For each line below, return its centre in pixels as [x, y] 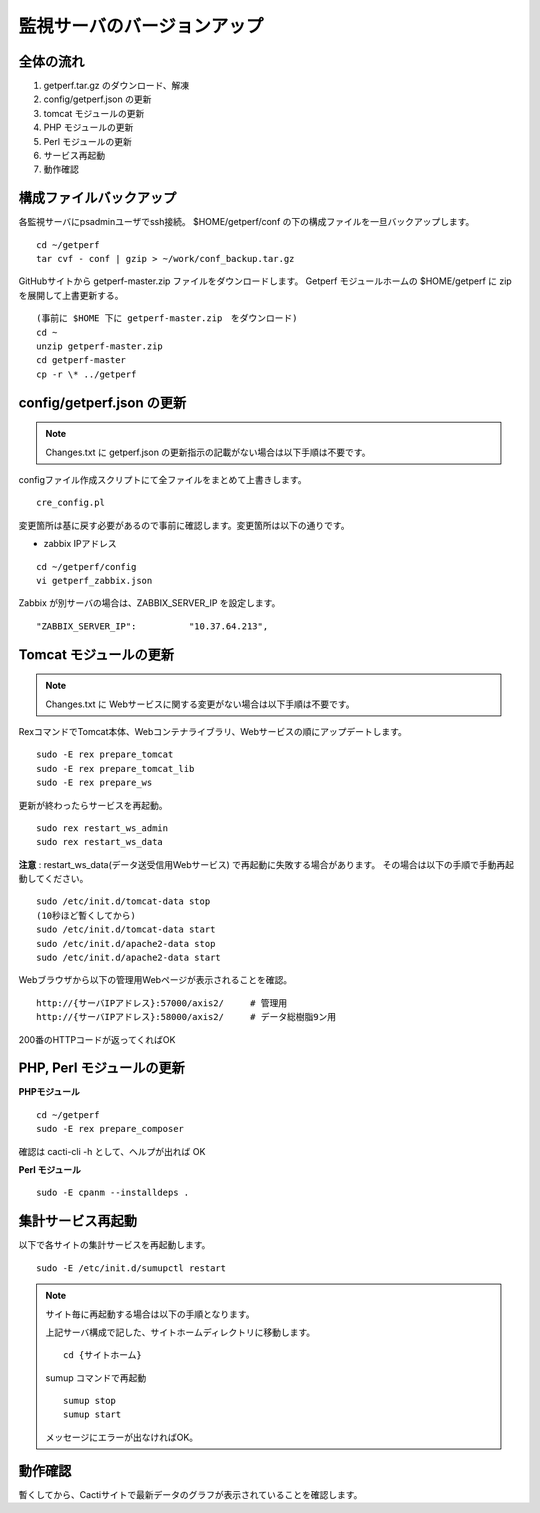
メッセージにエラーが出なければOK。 [122, 1437]
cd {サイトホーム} [102, 1355]
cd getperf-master [81, 360]
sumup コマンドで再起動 [96, 1377]
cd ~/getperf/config [86, 566]
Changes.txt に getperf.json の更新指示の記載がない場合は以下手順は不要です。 [208, 452]
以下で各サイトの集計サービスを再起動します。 [114, 1245]
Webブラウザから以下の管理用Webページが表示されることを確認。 [155, 980]
